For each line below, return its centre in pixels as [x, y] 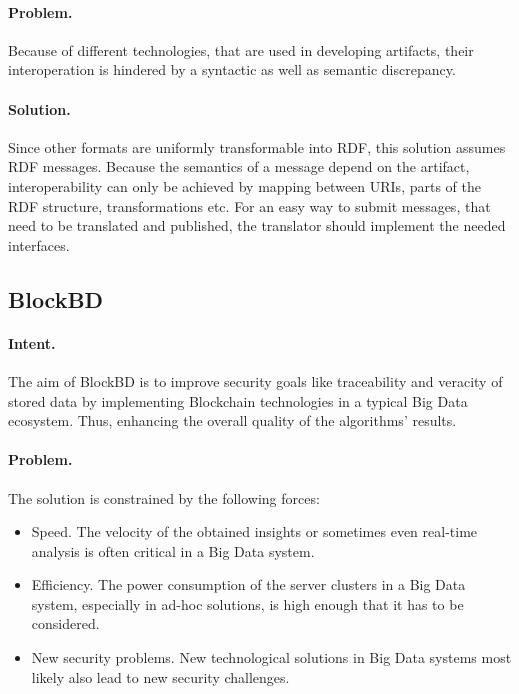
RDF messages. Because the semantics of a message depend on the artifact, [239, 166]
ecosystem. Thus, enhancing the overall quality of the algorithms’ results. [232, 420]
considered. [65, 623]
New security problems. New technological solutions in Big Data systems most [271, 657]
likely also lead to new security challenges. [160, 676]
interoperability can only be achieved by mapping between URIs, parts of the [244, 185]
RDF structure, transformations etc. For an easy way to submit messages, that [249, 205]
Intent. [32, 342]
